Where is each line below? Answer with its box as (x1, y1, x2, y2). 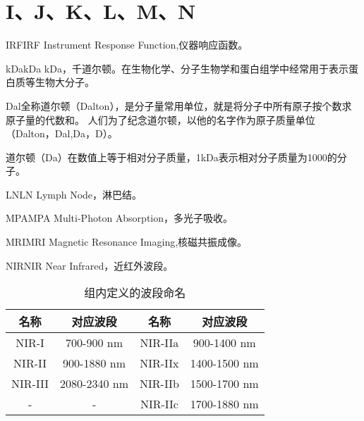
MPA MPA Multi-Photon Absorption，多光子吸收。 (6, 210, 233, 225)
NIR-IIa (140, 334, 179, 351)
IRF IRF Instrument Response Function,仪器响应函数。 (6, 37, 248, 52)
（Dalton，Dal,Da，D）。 (6, 126, 118, 141)
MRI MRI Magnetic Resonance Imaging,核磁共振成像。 (6, 234, 248, 249)
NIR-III (11, 375, 49, 392)
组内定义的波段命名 (84, 284, 186, 301)
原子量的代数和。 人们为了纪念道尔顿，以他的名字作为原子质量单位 (6, 112, 315, 127)
